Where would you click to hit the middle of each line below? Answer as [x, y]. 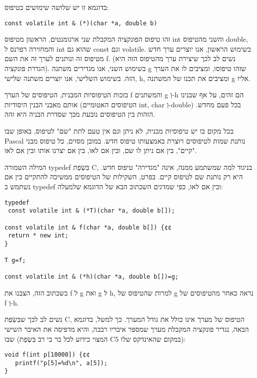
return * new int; [38, 236]
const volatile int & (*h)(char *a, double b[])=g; [92, 277]
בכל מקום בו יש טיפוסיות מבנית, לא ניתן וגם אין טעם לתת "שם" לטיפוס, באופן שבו [119, 131]
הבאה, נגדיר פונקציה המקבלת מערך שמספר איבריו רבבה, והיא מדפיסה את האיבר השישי [127, 329]
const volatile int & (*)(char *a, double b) [81, 23]
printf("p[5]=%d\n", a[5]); [61, 363]
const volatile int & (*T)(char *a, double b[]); [92, 211]
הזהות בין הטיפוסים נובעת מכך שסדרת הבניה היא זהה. [80, 114]
